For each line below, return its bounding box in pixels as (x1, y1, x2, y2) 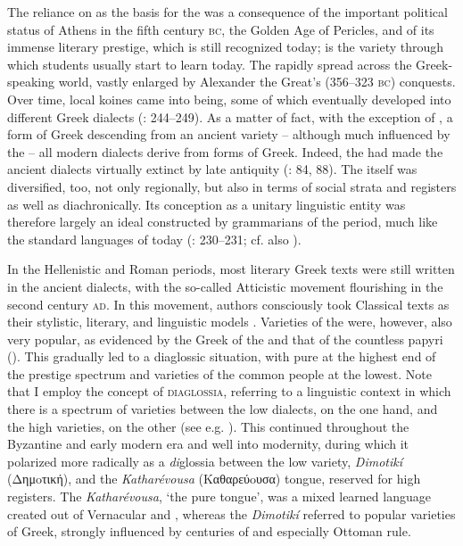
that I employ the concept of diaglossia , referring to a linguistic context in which (7, 382, 451, 401)
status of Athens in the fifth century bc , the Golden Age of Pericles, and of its (7, 20, 434, 38)
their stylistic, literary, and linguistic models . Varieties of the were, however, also (7, 312, 452, 331)
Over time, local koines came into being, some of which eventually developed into (7, 89, 451, 108)
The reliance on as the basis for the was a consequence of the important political (7, 3, 448, 21)
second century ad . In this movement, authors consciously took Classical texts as (7, 294, 450, 313)
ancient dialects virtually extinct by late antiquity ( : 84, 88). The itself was (7, 160, 418, 178)
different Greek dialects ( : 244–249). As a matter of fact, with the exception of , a (7, 107, 453, 126)
